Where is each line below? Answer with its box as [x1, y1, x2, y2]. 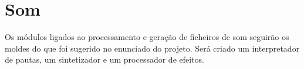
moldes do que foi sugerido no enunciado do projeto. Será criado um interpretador [5, 42, 300, 54]
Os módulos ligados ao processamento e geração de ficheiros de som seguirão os [5, 31, 289, 43]
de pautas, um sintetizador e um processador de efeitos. [5, 53, 204, 66]
